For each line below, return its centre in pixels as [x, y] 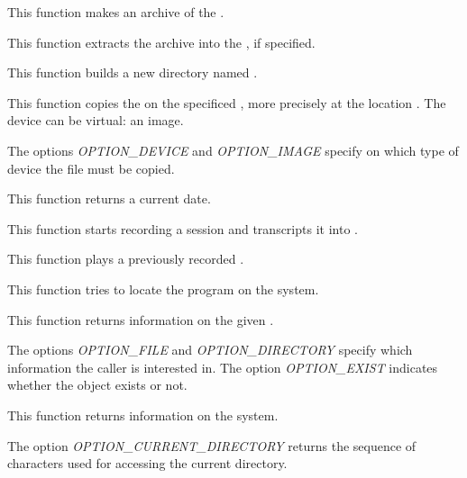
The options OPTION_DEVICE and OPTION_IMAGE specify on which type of [233, 150]
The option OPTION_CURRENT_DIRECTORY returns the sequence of [212, 445]
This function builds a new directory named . [133, 72]
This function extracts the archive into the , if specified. [161, 42]
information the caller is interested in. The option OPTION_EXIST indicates [223, 367]
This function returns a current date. [109, 198]
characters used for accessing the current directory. [147, 463]
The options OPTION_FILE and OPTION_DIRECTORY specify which [210, 350]
